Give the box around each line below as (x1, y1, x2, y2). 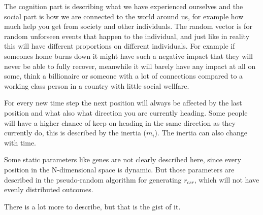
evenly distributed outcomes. (4, 184, 93, 195)
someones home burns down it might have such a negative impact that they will (4, 50, 253, 61)
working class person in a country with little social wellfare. (4, 80, 189, 91)
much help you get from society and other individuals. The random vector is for (4, 21, 252, 31)
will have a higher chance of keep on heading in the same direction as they (4, 117, 236, 128)
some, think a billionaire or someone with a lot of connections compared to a (4, 70, 243, 81)
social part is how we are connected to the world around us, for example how (4, 11, 244, 21)
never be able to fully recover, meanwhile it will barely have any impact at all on (4, 60, 256, 71)
